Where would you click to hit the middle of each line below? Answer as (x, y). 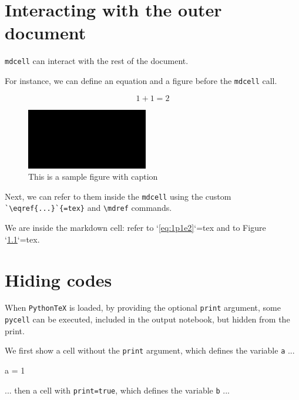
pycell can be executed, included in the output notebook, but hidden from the (147, 319)
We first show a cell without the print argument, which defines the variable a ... (150, 350)
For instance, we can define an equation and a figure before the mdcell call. (141, 80)
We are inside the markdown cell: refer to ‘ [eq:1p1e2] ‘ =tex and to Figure (135, 228)
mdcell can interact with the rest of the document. (97, 61)
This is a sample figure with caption (93, 177)
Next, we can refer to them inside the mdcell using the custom (118, 196)
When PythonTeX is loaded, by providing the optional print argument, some (143, 307)
